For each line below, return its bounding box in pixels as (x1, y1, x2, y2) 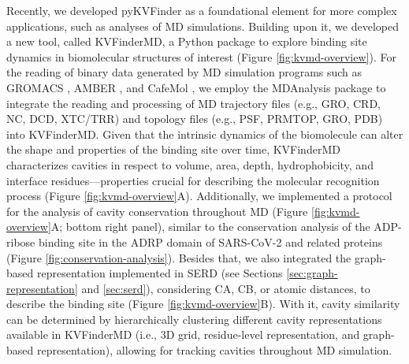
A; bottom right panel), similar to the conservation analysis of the (50, 218, 370, 235)
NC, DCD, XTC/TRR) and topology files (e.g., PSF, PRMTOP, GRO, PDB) (6, 110, 383, 127)
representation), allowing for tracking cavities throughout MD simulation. (36, 342, 392, 358)
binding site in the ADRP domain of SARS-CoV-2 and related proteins (38, 233, 383, 250)
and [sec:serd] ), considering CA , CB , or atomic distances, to (81, 280, 370, 296)
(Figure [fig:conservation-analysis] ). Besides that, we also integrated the (6, 249, 351, 266)
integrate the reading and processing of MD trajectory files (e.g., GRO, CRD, (6, 95, 381, 111)
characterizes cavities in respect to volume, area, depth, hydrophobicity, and (6, 156, 374, 173)
